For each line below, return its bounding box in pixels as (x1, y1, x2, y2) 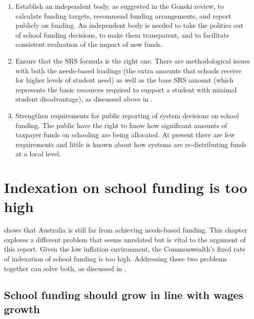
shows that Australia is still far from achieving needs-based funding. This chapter (4, 225, 248, 235)
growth (4, 301, 40, 316)
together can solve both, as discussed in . (4, 263, 127, 273)
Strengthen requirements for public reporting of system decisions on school (15, 110, 239, 120)
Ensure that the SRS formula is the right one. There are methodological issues (15, 55, 250, 65)
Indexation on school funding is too (4, 177, 248, 197)
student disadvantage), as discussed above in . (15, 94, 153, 104)
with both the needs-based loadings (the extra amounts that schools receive (15, 65, 241, 75)
